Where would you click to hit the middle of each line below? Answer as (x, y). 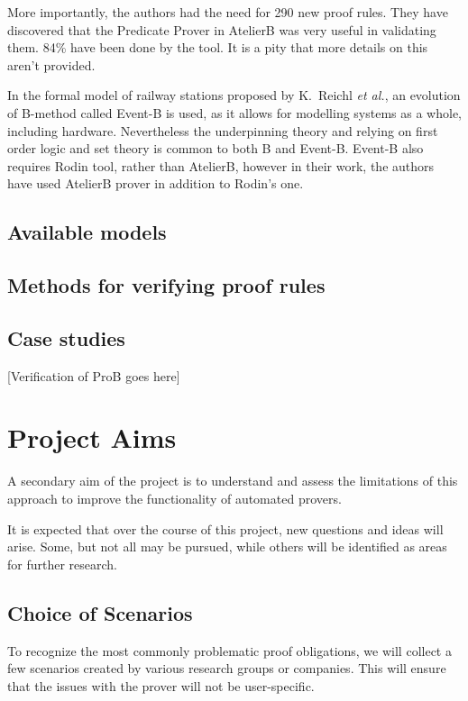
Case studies (66, 337)
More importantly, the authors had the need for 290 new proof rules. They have (228, 12)
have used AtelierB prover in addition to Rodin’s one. (156, 183)
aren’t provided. (51, 64)
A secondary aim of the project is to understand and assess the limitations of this (233, 481)
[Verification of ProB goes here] (94, 375)
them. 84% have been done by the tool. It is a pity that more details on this (218, 47)
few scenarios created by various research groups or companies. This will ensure (227, 668)
